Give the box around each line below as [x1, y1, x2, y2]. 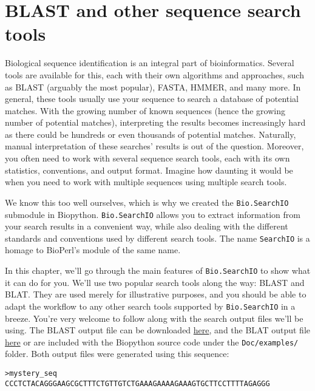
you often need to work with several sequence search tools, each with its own [5, 152, 290, 165]
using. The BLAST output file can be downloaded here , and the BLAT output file [5, 324, 311, 336]
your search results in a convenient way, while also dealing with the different [5, 220, 288, 233]
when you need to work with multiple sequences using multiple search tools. [5, 175, 287, 188]
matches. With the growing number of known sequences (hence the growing [5, 104, 285, 117]
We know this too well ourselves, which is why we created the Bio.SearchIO [5, 195, 289, 208]
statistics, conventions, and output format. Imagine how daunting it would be [5, 163, 293, 176]
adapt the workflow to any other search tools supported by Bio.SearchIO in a [5, 299, 296, 312]
